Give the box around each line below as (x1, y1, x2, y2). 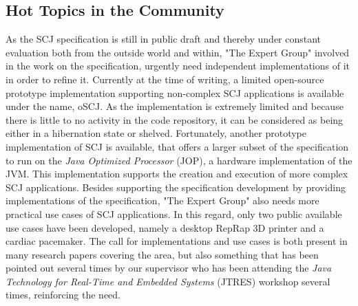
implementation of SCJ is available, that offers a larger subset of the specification (6, 139, 349, 153)
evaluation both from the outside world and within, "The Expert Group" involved (6, 45, 350, 59)
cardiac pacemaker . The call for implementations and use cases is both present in (6, 234, 348, 248)
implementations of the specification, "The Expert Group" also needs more (6, 193, 319, 208)
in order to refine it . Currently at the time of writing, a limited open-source (6, 72, 324, 86)
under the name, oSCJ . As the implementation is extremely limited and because (6, 99, 344, 113)
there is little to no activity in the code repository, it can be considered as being (6, 112, 344, 127)
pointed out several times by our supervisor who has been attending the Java (6, 261, 332, 275)
